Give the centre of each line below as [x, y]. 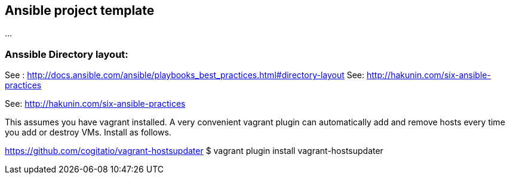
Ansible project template [80, 10]
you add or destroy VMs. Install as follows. [88, 132]
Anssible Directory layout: [67, 54]
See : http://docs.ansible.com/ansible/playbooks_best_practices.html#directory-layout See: [185, 75]
